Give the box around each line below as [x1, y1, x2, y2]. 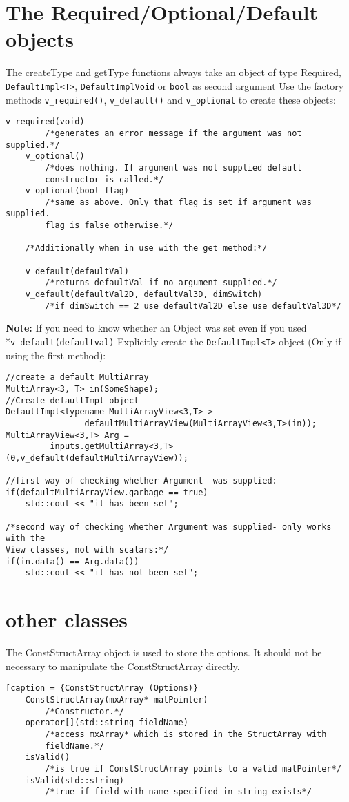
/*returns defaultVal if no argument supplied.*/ [45, 278, 277, 288]
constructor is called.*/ [45, 174, 164, 184]
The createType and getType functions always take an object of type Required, [6, 65, 341, 79]
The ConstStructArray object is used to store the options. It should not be [6, 645, 322, 660]
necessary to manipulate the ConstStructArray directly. [6, 658, 240, 673]
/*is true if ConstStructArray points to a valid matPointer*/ [45, 763, 341, 774]
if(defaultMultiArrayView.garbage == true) [6, 487, 208, 497]
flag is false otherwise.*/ [45, 220, 174, 231]
